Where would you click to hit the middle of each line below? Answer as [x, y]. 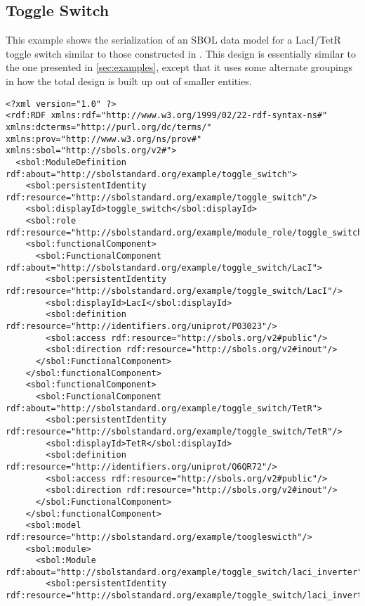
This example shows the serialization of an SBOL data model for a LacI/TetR [173, 40]
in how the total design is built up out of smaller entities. [129, 80]
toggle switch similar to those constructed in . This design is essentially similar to [181, 53]
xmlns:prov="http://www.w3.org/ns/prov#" [104, 139]
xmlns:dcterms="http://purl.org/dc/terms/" [109, 127]
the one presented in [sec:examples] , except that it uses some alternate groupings [179, 67]
